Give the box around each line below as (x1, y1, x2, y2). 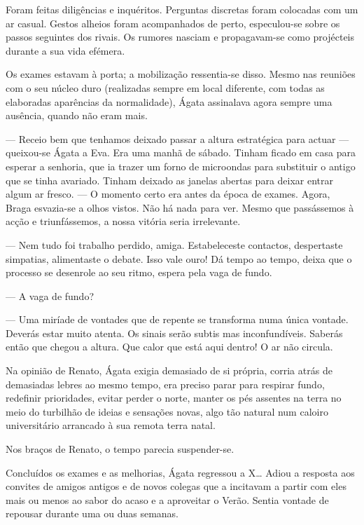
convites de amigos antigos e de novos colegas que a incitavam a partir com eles (6, 479, 346, 493)
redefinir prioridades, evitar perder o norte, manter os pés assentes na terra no (6, 390, 342, 405)
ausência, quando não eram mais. (6, 108, 148, 123)
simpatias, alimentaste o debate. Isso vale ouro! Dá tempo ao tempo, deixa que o (6, 251, 352, 266)
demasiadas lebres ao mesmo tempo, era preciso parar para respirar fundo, (6, 376, 325, 391)
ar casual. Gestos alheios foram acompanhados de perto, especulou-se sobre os (6, 15, 340, 30)
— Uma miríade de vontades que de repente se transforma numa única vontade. (6, 312, 349, 327)
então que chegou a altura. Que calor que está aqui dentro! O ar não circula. (6, 339, 333, 354)
